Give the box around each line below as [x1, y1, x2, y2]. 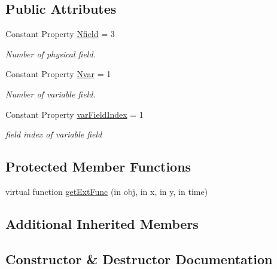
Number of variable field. [5, 87, 96, 100]
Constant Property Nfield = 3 [5, 27, 115, 40]
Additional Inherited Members [5, 214, 199, 233]
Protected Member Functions [5, 157, 191, 176]
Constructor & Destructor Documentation [5, 249, 273, 268]
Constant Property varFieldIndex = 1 [5, 108, 144, 120]
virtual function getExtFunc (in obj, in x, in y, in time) [5, 185, 208, 197]
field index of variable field [5, 128, 102, 140]
